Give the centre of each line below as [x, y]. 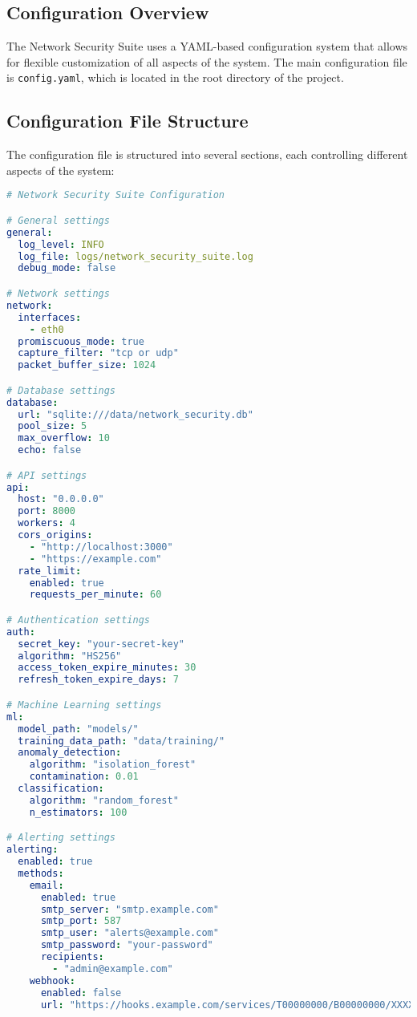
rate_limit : [50, 571]
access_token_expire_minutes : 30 [107, 668]
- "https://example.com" [95, 559]
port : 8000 [47, 511]
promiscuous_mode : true [81, 341]
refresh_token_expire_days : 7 [98, 680]
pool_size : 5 [53, 426]
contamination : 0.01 [84, 777]
